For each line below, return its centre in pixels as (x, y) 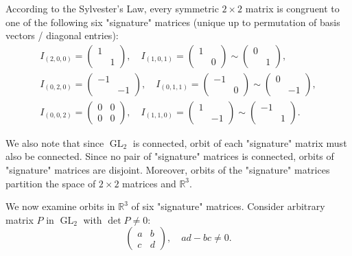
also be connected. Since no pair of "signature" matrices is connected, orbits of (170, 156)
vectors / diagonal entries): (62, 35)
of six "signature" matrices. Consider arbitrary (228, 206)
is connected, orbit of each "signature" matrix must (240, 142)
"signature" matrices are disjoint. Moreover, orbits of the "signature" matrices (168, 170)
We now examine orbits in (60, 206)
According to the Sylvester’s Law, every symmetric (112, 8)
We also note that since (55, 142)
